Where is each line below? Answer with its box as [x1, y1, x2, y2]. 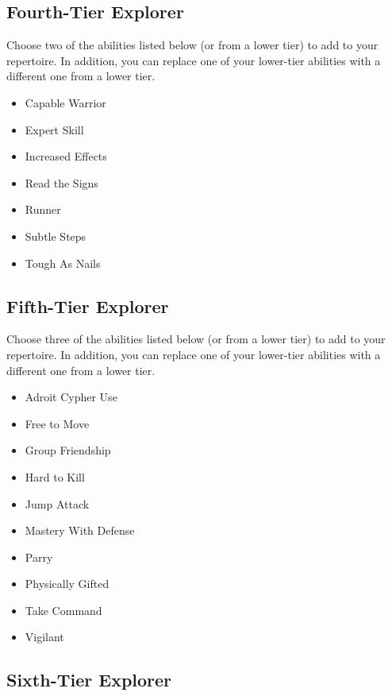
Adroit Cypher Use [25, 389, 117, 405]
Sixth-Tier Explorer [6, 667, 172, 692]
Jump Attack [25, 495, 90, 512]
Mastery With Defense [25, 522, 135, 539]
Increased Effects [25, 148, 107, 164]
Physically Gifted [25, 575, 110, 592]
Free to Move [25, 415, 90, 431]
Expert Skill [25, 121, 84, 137]
